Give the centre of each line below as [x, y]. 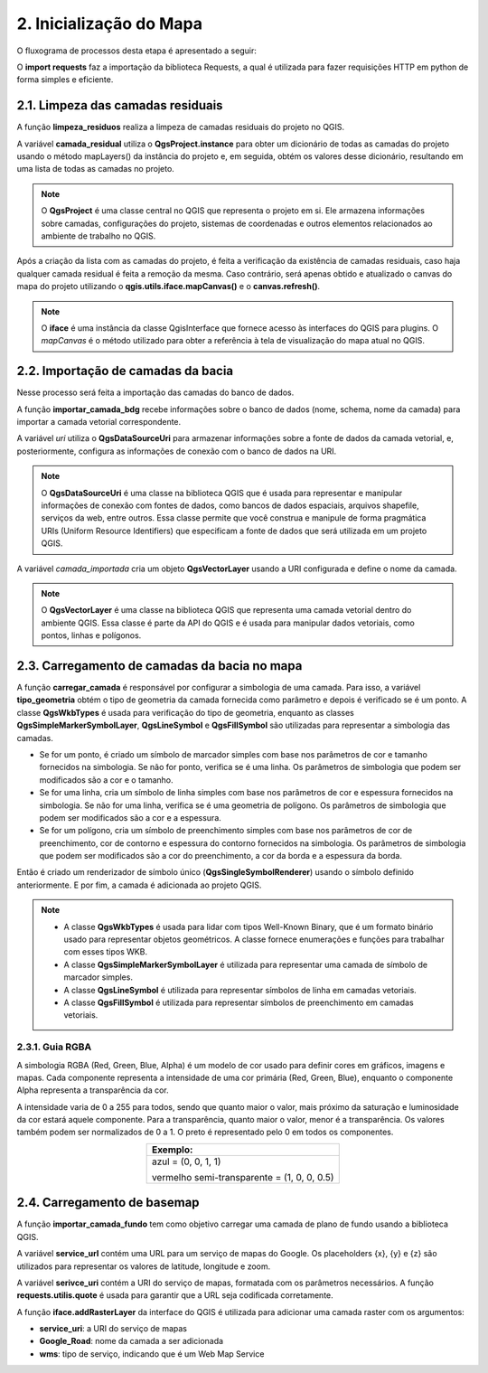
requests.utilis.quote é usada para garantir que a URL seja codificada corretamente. [175, 1295]
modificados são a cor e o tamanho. [106, 780]
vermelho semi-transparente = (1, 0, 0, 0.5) [243, 1177]
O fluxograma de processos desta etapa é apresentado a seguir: [136, 51]
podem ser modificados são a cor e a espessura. [130, 817]
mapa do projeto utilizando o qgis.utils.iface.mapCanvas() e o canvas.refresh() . [169, 287]
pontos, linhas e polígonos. [91, 635]
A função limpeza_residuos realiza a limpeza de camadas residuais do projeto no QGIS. [181, 127]
